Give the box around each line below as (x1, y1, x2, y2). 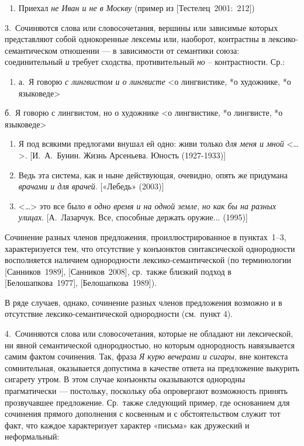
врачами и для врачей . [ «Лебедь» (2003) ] (18, 180, 164, 192)
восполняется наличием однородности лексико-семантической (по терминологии (5, 254, 291, 266)
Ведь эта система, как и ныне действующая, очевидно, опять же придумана (18, 168, 288, 181)
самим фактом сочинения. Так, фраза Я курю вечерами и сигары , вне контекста (5, 350, 288, 362)
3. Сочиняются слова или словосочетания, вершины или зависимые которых (5, 21, 278, 33)
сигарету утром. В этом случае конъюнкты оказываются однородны (5, 373, 246, 385)
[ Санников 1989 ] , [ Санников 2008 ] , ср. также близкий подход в (5, 265, 232, 277)
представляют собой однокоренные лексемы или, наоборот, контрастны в (5, 33, 266, 45)
